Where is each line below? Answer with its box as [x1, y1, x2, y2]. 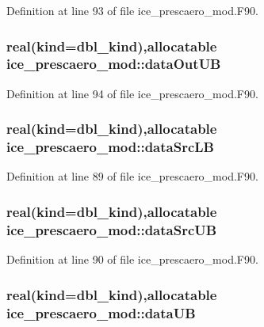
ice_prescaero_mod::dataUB [6, 302, 196, 322]
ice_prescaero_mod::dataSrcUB [6, 219, 217, 239]
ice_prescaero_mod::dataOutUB [6, 54, 221, 74]
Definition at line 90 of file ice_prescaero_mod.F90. [6, 251, 258, 268]
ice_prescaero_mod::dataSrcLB [6, 137, 214, 157]
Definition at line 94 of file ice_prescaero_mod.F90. [6, 85, 258, 101]
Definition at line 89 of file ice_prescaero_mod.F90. [6, 168, 258, 184]
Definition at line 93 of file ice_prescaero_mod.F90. [6, 2, 258, 18]
